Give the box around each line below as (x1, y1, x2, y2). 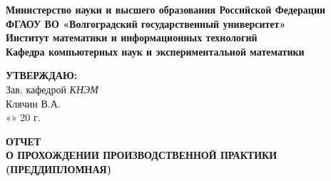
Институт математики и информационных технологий (6, 30, 258, 45)
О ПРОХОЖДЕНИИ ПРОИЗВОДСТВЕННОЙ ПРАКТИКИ (6, 148, 277, 162)
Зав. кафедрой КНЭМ (6, 81, 98, 96)
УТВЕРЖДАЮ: (6, 68, 78, 83)
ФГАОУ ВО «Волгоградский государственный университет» (6, 16, 286, 31)
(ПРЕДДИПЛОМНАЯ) (6, 161, 111, 176)
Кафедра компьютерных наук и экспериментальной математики (6, 43, 305, 58)
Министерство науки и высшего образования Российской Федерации (6, 2, 326, 16)
